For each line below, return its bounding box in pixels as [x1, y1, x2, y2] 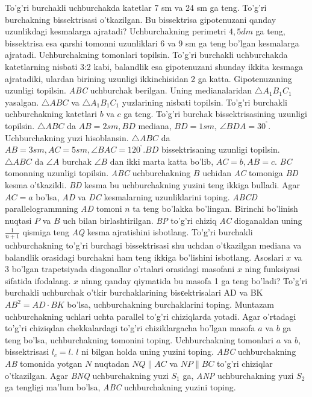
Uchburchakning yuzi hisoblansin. [5, 131, 129, 144]
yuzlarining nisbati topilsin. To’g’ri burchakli [122, 95, 287, 108]
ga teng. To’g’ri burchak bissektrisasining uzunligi [123, 107, 307, 120]
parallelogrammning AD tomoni [5, 202, 122, 215]
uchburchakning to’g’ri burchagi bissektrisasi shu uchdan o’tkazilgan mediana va [5, 239, 302, 252]
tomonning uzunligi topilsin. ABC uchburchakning [5, 167, 191, 179]
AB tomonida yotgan [5, 357, 83, 370]
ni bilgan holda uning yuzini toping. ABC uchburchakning [81, 345, 296, 358]
